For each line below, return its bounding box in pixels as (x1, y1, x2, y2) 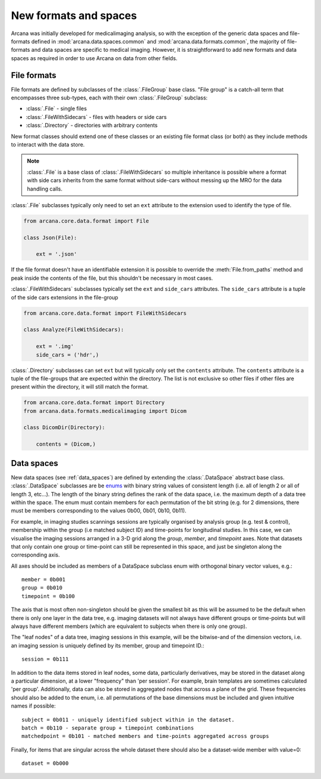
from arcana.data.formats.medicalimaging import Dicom (23, 408, 187, 414)
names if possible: (11, 702, 56, 709)
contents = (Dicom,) (36, 441, 96, 448)
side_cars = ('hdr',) (36, 351, 99, 358)
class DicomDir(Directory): (23, 424, 105, 431)
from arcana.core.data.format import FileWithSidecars (23, 309, 187, 317)
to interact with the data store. (11, 140, 85, 148)
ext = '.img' (36, 343, 74, 350)
